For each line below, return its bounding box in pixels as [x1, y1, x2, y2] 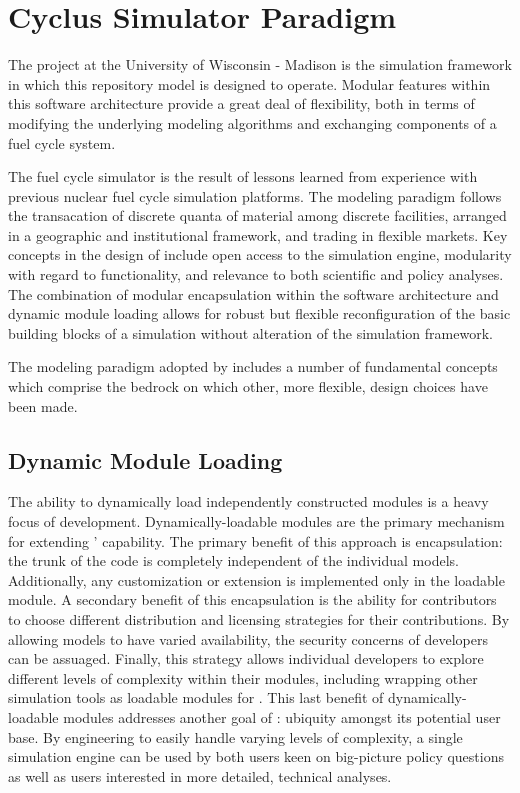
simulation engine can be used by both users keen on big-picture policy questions [8, 746, 504, 767]
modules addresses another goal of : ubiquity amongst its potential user [63, 706, 501, 727]
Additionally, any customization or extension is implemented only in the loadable [8, 569, 505, 590]
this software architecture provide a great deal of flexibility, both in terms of [8, 93, 475, 114]
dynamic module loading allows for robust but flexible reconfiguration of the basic [8, 303, 511, 324]
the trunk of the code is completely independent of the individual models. [8, 550, 459, 571]
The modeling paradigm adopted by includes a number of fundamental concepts [8, 356, 498, 377]
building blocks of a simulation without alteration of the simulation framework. [8, 322, 493, 343]
